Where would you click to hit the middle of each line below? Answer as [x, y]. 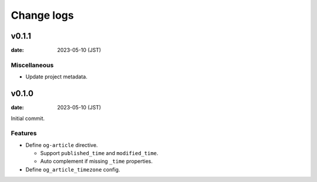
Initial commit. [28, 118]
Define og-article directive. [62, 145]
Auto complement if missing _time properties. [96, 162]
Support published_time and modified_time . [99, 153]
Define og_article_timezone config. [73, 169]
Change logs [42, 15]
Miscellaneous [32, 65]
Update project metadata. [56, 77]
